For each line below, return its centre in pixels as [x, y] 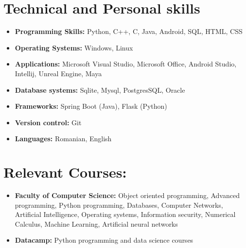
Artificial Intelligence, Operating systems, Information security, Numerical [125, 214]
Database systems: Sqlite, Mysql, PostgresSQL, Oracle [100, 90]
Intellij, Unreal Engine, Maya [58, 73]
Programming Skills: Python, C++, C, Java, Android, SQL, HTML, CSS [129, 31]
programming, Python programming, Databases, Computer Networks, [119, 205]
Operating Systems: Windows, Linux [74, 47]
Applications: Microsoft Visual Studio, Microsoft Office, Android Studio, [126, 64]
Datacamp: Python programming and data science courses [104, 240]
